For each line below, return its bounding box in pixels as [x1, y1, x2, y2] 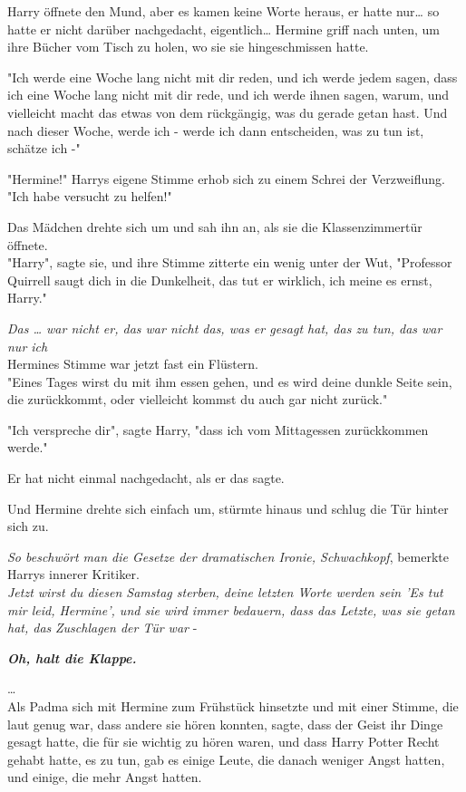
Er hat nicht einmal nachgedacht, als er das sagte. [7, 468, 285, 488]
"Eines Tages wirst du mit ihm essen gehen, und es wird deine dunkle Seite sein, [7, 372, 452, 391]
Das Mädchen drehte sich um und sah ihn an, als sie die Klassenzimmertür [7, 217, 422, 236]
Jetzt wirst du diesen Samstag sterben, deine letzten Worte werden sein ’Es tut [7, 583, 443, 602]
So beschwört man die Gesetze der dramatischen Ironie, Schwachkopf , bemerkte [7, 546, 449, 565]
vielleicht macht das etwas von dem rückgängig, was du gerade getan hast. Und [7, 102, 448, 121]
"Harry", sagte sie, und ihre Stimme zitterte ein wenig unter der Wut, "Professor [7, 253, 452, 272]
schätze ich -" [7, 139, 81, 158]
